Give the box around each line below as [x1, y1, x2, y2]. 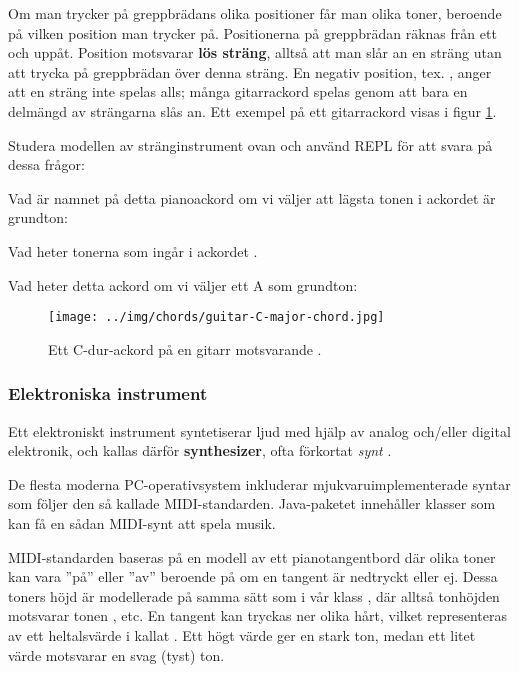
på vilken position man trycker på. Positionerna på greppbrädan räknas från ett [8, 22, 497, 43]
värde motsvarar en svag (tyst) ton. [8, 644, 225, 665]
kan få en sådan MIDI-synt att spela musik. [8, 512, 276, 533]
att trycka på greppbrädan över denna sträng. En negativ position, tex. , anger [8, 61, 492, 82]
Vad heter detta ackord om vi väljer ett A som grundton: [8, 274, 358, 295]
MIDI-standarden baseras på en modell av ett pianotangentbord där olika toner [8, 546, 496, 567]
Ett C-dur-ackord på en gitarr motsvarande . [48, 338, 322, 359]
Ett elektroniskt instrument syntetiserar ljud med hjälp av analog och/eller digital [8, 420, 511, 441]
